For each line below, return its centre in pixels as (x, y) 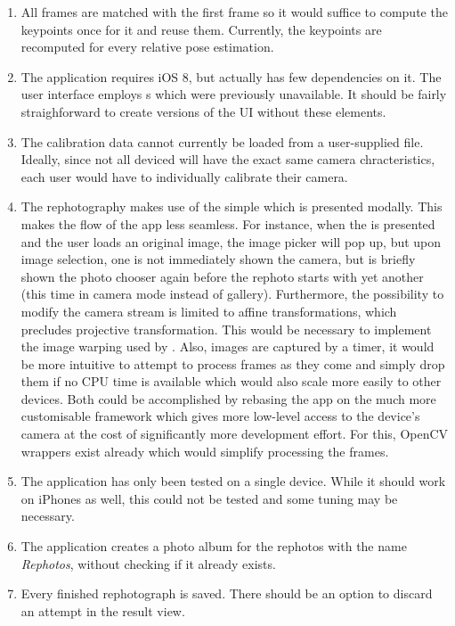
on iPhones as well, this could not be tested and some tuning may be (209, 498)
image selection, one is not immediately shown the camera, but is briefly (218, 259)
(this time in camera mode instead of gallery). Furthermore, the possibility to (232, 294)
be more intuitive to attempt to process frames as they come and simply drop (233, 363)
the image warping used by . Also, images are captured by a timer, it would (227, 346)
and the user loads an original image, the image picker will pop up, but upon (231, 241)
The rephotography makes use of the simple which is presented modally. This (232, 206)
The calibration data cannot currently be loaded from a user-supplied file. (222, 141)
